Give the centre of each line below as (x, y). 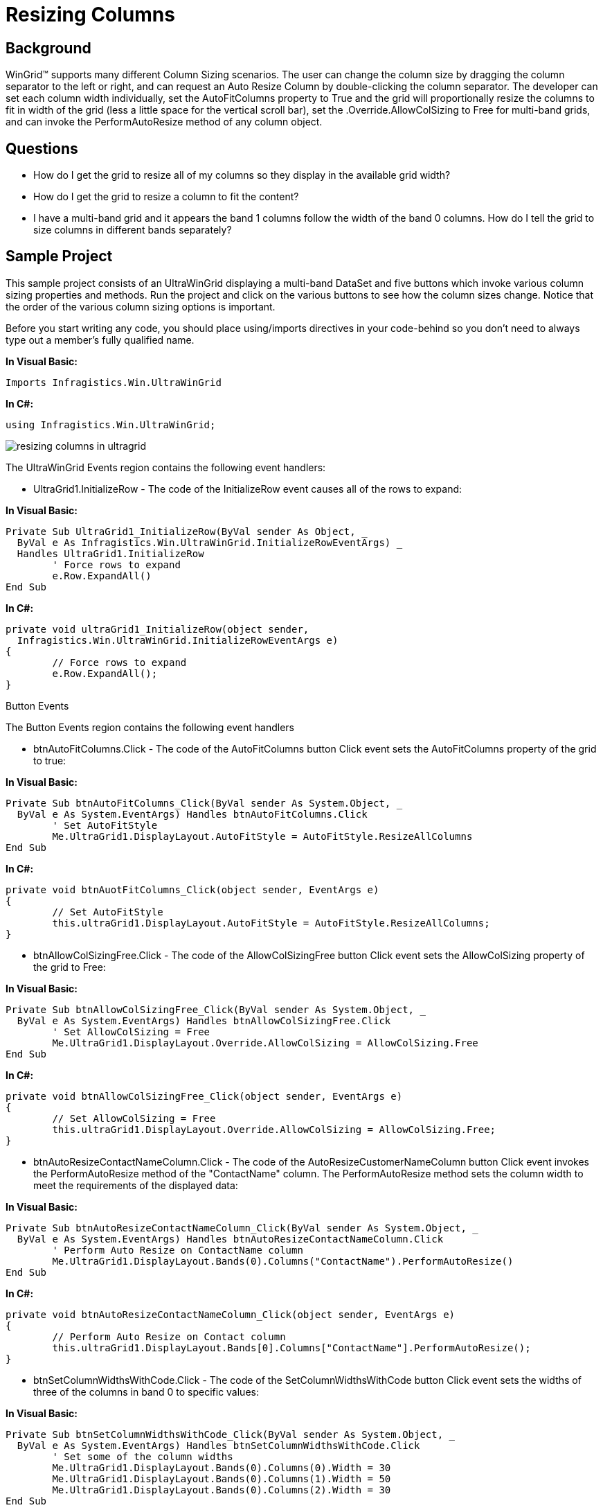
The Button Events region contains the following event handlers (150, 727)
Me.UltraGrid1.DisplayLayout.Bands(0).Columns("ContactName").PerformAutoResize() (283, 1261)
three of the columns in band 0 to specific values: (146, 1392)
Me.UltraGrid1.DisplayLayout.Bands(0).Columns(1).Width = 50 (222, 1478)
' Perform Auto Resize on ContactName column (178, 1250)
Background (48, 48)
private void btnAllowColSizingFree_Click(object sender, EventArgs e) (204, 1096)
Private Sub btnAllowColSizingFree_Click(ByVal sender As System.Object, (210, 1009)
